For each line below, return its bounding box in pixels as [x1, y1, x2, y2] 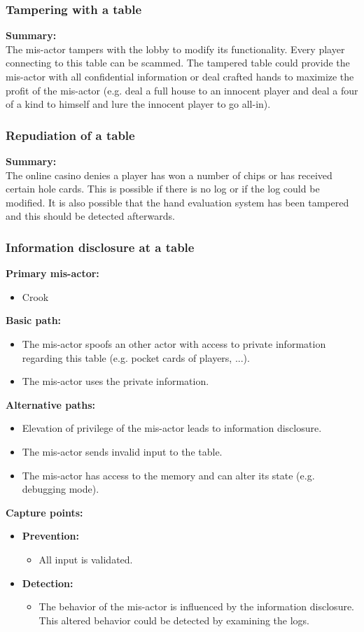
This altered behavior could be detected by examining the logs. [38, 612, 309, 627]
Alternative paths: [6, 397, 95, 412]
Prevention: [22, 528, 79, 543]
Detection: [22, 575, 73, 590]
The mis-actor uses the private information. [22, 374, 209, 388]
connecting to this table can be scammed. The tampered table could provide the [6, 55, 350, 70]
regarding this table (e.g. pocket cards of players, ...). [22, 350, 250, 365]
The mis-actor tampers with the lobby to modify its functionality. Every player [6, 41, 345, 56]
